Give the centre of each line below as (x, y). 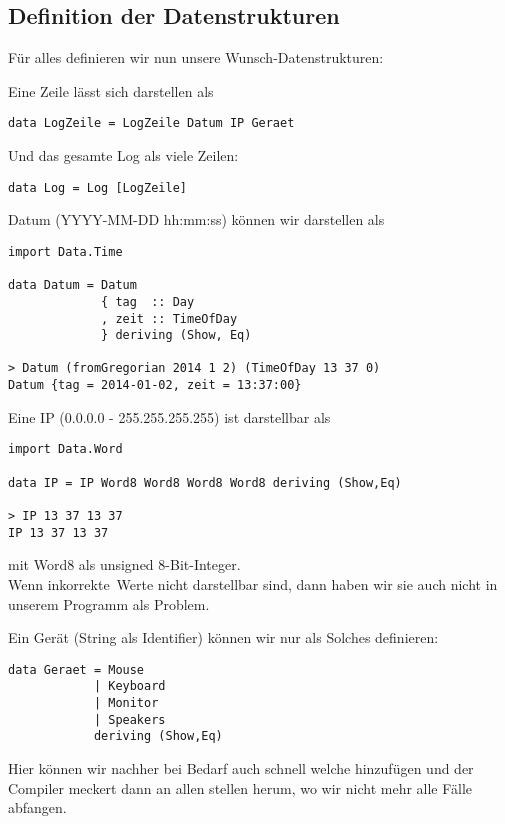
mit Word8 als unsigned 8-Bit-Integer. (124, 564)
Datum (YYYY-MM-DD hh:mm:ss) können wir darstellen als (196, 219)
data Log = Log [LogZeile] (97, 187)
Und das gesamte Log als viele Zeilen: (123, 155)
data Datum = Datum (72, 285)
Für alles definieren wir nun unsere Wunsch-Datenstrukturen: (196, 57)
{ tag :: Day (148, 301)
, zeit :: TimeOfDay (169, 318)
